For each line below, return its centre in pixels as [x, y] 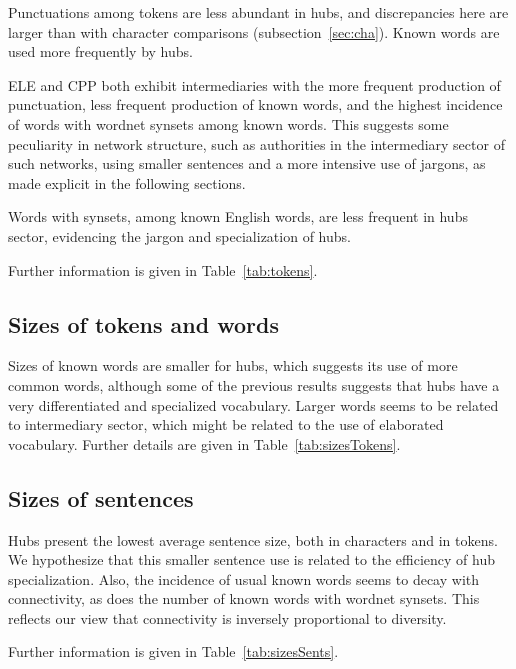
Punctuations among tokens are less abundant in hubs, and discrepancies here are [258, 12]
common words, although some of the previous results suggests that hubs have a [254, 384]
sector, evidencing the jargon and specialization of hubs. [179, 235]
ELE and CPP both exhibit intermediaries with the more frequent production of [254, 84]
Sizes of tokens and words [143, 323]
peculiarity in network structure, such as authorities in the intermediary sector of [256, 143]
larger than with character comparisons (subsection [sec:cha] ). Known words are [254, 31]
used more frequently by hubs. [100, 51]
